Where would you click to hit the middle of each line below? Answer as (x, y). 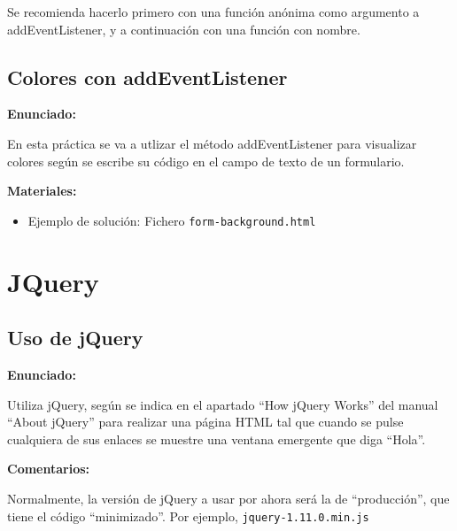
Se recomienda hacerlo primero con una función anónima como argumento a (213, 12)
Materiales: (42, 191)
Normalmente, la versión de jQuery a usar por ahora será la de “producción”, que (228, 498)
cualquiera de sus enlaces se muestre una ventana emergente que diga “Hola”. (217, 439)
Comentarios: (49, 469)
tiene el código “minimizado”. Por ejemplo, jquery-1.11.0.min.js (188, 516)
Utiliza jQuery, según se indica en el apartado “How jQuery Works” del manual (223, 404)
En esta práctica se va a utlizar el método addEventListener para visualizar (212, 143)
